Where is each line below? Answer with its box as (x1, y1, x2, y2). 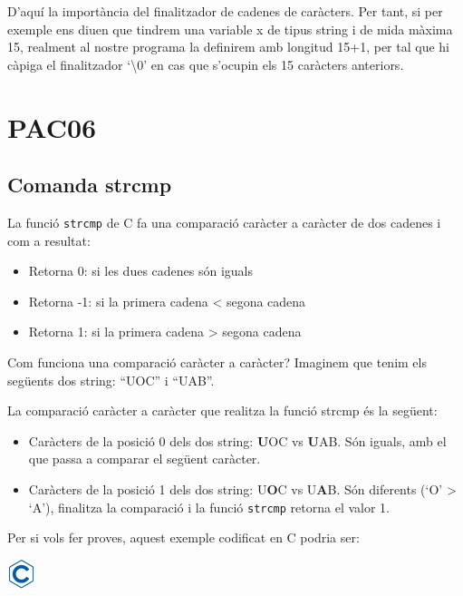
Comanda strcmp (7, 171, 172, 199)
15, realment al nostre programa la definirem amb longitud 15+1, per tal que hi (7, 37, 449, 56)
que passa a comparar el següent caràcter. (28, 449, 261, 468)
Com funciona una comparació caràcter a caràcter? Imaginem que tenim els (7, 352, 427, 371)
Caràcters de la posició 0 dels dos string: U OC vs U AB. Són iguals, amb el (28, 431, 447, 450)
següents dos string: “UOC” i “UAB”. (7, 370, 215, 389)
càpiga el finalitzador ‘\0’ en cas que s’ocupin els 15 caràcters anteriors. (7, 54, 404, 73)
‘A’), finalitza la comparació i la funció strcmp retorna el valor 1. (28, 497, 390, 516)
